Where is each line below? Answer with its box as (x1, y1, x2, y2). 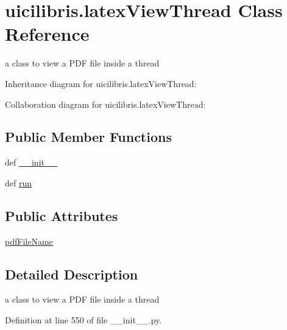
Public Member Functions (5, 127, 172, 146)
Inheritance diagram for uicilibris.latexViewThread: (5, 77, 197, 90)
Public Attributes (5, 206, 118, 225)
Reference (5, 21, 90, 46)
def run (5, 176, 32, 189)
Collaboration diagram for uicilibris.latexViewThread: (5, 97, 206, 110)
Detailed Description (5, 264, 138, 283)
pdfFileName (5, 234, 53, 247)
